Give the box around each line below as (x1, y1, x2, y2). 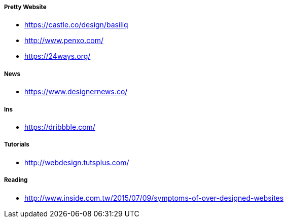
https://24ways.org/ (24, 52, 91, 61)
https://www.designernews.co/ (24, 87, 128, 96)
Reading (4, 176, 28, 184)
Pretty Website (4, 4, 47, 11)
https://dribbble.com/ (24, 122, 95, 131)
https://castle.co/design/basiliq (24, 20, 128, 29)
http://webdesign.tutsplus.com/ (24, 158, 129, 167)
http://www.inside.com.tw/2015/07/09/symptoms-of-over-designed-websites (24, 193, 284, 202)
